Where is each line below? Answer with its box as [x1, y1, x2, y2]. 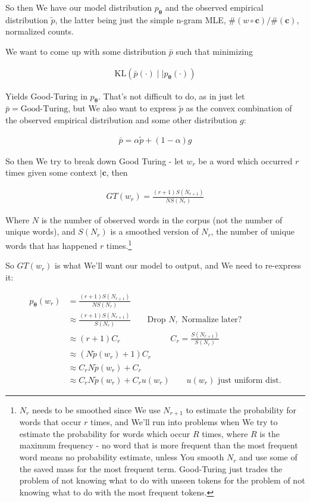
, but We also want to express [68, 102, 177, 114]
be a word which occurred [198, 154, 293, 167]
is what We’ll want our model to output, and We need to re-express [55, 259, 302, 272]
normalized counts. [5, 25, 74, 38]
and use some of [239, 451, 298, 463]
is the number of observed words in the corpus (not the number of [41, 213, 283, 226]
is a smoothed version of [110, 225, 199, 238]
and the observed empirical [165, 1, 264, 13]
